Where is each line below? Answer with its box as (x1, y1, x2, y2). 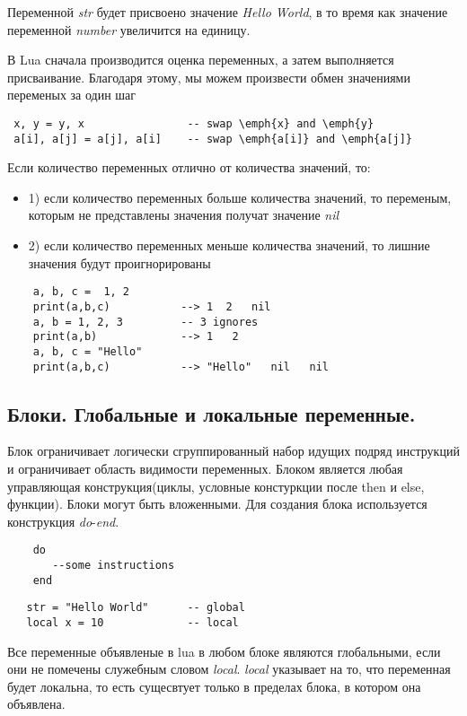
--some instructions (52, 559, 175, 572)
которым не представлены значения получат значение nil (28, 205, 339, 224)
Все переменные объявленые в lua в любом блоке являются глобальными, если (7, 642, 441, 660)
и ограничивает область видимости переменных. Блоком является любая (7, 458, 403, 477)
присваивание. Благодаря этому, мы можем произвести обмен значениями (7, 67, 410, 86)
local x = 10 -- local (26, 616, 239, 629)
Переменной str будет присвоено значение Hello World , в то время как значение (7, 3, 448, 21)
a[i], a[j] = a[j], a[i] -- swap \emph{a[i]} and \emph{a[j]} (13, 132, 413, 145)
